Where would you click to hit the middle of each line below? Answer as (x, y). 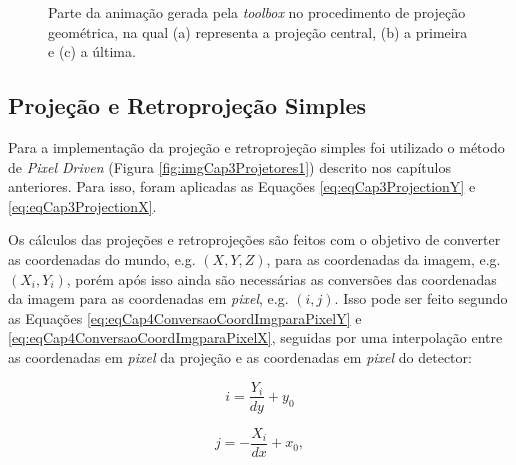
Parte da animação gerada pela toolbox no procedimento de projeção (257, 12)
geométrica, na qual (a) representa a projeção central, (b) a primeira (258, 31)
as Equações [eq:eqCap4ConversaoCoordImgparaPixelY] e (185, 317)
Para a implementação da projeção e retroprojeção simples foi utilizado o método (256, 146)
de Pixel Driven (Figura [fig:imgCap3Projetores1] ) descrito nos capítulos (229, 166)
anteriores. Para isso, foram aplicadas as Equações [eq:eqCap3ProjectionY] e (242, 186)
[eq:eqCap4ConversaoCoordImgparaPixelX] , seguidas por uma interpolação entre (255, 337)
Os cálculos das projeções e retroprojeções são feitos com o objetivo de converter (254, 239)
